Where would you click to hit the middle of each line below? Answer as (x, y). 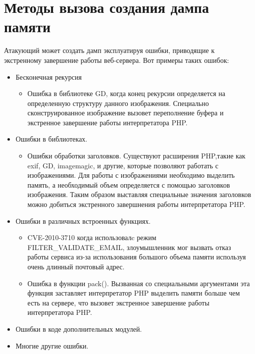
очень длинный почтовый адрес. (76, 266)
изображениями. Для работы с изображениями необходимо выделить (131, 175)
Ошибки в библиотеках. (51, 139)
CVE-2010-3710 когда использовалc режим (92, 237)
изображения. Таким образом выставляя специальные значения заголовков (139, 194)
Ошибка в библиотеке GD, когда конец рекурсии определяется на (126, 93)
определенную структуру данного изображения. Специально (118, 103)
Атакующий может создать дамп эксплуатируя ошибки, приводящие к (109, 50)
